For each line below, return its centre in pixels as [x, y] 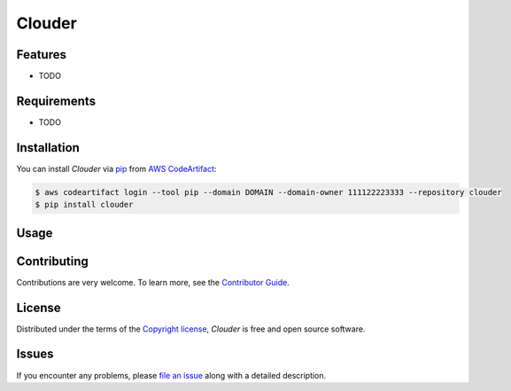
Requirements [56, 101]
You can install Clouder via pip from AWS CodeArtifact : [116, 168]
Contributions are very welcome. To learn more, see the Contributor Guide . [153, 282]
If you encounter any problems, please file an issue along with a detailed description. [171, 375]
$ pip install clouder [84, 205]
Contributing [52, 261]
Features [41, 55]
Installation [48, 148]
